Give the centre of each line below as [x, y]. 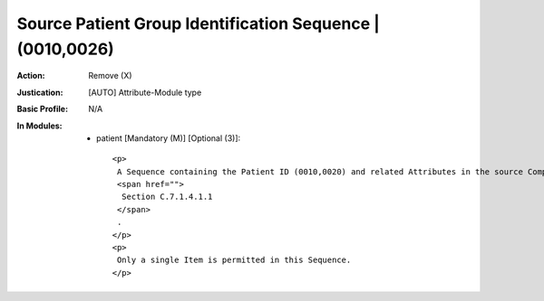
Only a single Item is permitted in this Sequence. [234, 260]
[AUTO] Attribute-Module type [145, 92]
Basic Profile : [42, 109]
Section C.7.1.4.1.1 [167, 197]
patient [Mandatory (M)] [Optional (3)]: [169, 138]
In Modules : [39, 126]
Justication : [40, 92]
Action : [31, 76]
